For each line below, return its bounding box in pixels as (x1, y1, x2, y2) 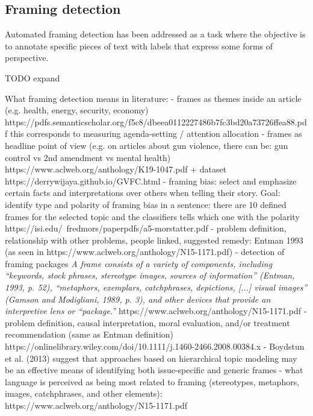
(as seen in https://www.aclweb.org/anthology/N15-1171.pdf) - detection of (5, 245, 285, 258)
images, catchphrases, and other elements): (5, 387, 163, 400)
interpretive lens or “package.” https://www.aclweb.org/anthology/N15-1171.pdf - (5, 304, 307, 317)
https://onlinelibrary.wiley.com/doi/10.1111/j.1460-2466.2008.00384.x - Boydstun (5, 340, 305, 353)
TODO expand (5, 71, 60, 84)
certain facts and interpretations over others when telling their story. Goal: (5, 186, 280, 199)
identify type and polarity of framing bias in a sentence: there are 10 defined (5, 198, 287, 210)
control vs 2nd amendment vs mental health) (5, 151, 171, 163)
